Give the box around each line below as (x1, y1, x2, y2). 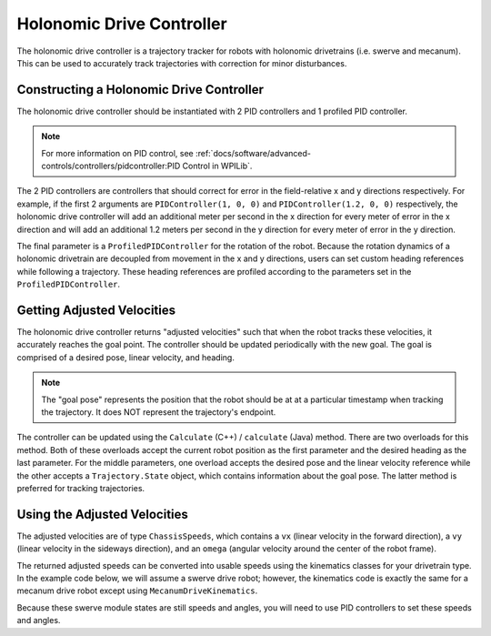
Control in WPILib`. (182, 160, 253, 172)
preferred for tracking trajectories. (16, 482, 145, 493)
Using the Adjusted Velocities (16, 506, 188, 522)
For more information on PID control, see (41, 147, 195, 158)
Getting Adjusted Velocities (16, 302, 176, 318)
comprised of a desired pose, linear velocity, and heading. (16, 351, 235, 363)
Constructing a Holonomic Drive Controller (16, 82, 264, 97)
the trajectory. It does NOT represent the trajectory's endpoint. (41, 407, 276, 418)
